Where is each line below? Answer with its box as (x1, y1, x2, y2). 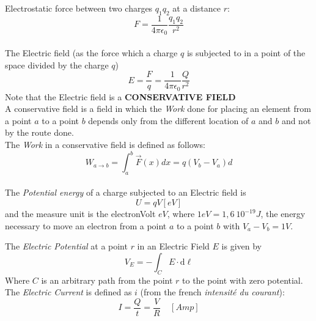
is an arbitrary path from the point (41, 273, 173, 286)
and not (281, 114, 311, 127)
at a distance (172, 2, 221, 14)
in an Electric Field (137, 240, 210, 253)
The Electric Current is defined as (5, 286, 132, 298)
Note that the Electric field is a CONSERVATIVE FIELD (5, 90, 236, 103)
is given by (221, 240, 262, 253)
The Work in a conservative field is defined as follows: (5, 138, 205, 150)
